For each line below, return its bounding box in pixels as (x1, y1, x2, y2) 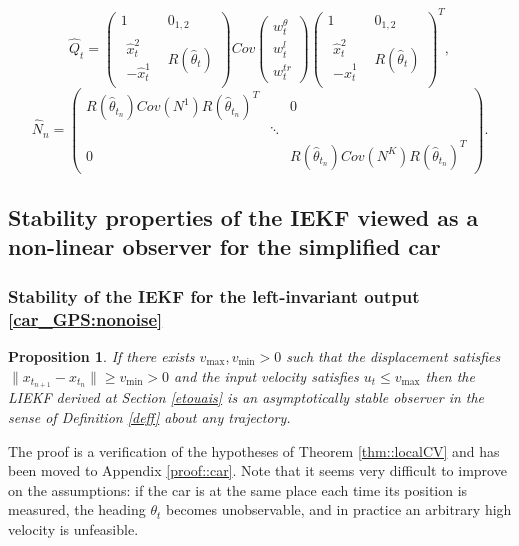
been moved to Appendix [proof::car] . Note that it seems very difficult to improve (8, 460, 507, 481)
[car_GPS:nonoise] (8, 306, 163, 331)
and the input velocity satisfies (174, 365, 359, 386)
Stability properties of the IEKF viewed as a (8, 202, 479, 233)
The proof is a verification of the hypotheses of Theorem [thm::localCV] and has (8, 440, 500, 461)
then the (425, 365, 475, 386)
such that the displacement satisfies (286, 345, 501, 366)
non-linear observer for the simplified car (8, 231, 441, 262)
